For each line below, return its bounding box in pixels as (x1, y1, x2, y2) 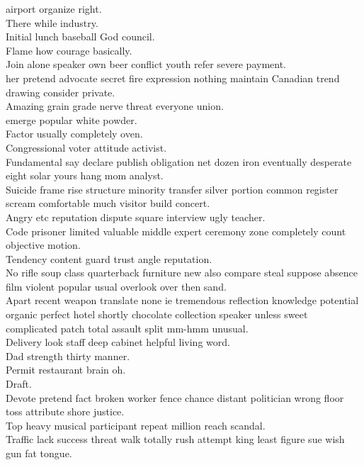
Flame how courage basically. (6, 43, 132, 57)
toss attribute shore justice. (6, 404, 125, 419)
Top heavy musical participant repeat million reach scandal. (6, 418, 266, 432)
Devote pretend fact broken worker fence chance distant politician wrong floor (6, 390, 344, 405)
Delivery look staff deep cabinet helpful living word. (6, 335, 230, 349)
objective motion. (6, 237, 81, 252)
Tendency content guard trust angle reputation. (6, 251, 212, 266)
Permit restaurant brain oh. (6, 362, 126, 377)
